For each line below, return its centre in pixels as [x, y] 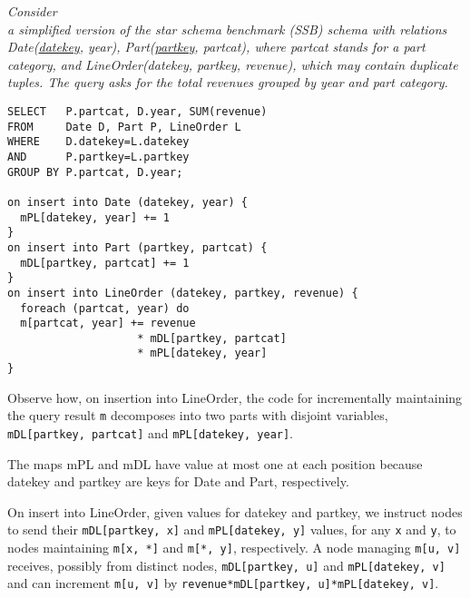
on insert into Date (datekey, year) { [127, 202]
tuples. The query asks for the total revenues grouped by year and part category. [228, 82]
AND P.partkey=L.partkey [98, 157]
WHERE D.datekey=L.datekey [98, 142]
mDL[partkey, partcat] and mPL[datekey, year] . [151, 433]
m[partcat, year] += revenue [108, 324]
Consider [32, 11]
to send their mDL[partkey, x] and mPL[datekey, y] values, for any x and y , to [232, 529]
